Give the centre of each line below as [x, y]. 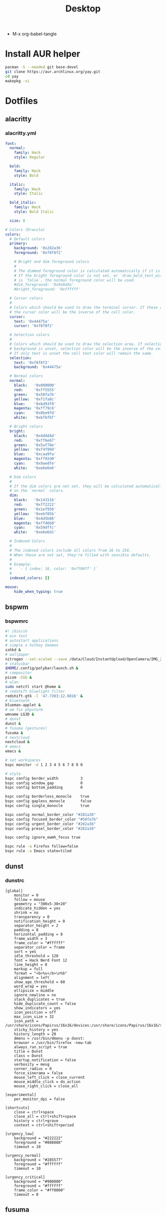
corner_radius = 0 [33, 1069]
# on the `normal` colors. [37, 491]
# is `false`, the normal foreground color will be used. [75, 280]
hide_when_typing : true [39, 591]
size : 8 [18, 221]
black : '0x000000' [35, 385]
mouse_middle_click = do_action [47, 1082]
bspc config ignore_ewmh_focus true [43, 838]
